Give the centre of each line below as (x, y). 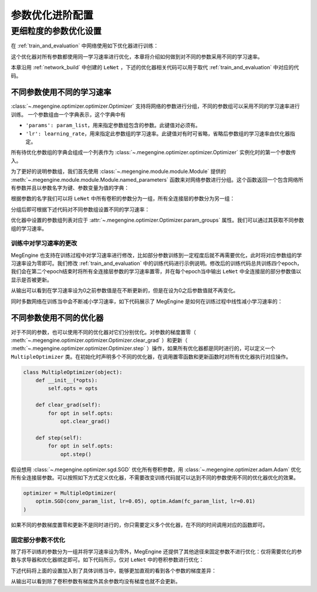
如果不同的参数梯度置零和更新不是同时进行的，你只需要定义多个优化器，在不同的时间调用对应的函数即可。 (139, 525)
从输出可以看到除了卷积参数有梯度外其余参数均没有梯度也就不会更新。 (96, 581)
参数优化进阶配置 (52, 15)
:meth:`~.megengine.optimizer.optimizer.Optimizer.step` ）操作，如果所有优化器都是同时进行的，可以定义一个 (143, 348)
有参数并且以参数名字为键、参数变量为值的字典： (70, 188)
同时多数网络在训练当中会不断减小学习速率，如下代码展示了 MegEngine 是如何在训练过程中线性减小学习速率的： (147, 301)
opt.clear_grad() (85, 421)
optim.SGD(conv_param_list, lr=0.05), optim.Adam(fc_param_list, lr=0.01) (145, 501)
